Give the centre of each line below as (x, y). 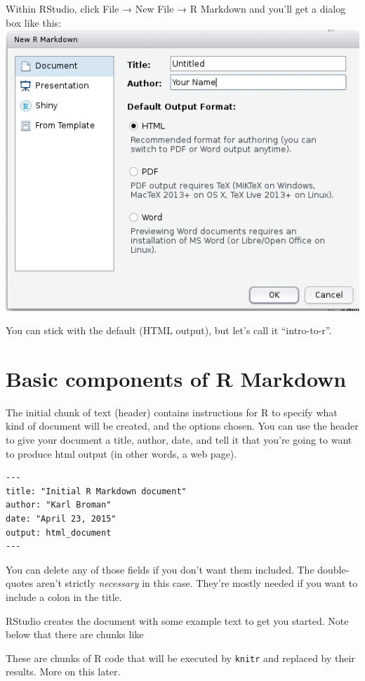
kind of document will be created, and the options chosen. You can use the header (182, 426)
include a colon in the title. (64, 596)
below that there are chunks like (75, 634)
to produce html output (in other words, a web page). (121, 453)
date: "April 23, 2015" (61, 519)
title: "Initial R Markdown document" (96, 491)
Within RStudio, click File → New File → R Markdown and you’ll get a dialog (176, 8)
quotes (20, 583)
